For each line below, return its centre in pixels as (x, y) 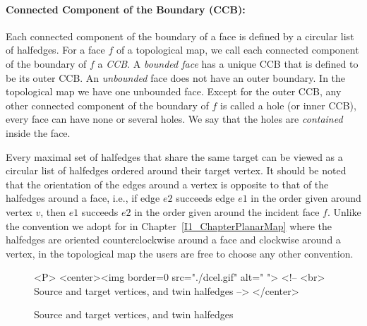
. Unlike (344, 211)
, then (53, 211)
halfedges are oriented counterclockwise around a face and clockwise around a (173, 240)
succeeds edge (205, 198)
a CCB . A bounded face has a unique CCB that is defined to (228, 63)
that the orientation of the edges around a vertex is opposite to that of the (167, 184)
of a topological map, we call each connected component (237, 50)
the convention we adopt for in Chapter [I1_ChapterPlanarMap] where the (169, 225)
